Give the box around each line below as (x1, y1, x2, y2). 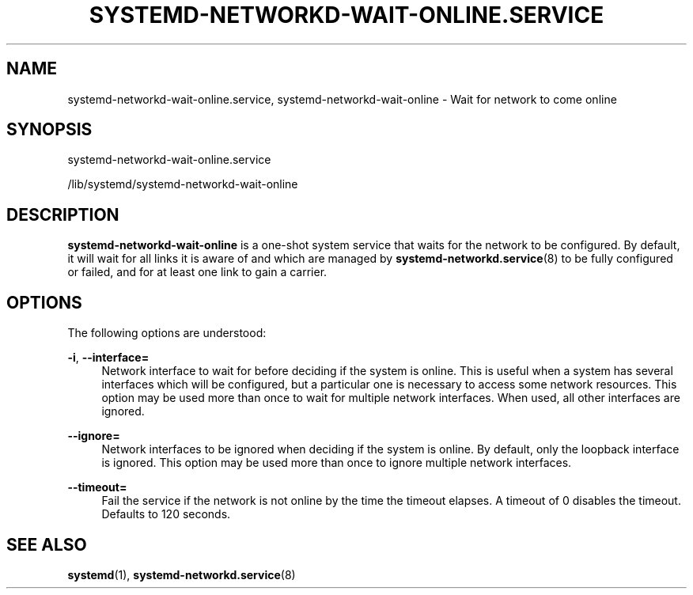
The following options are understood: (67, 326, 267, 340)
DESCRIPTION (6, 204, 119, 225)
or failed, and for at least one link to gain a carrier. (67, 265, 328, 279)
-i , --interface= (67, 351, 150, 365)
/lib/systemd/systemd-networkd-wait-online (67, 177, 298, 191)
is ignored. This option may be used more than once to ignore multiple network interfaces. (101, 456, 572, 470)
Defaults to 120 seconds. (101, 507, 231, 521)
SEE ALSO (6, 534, 87, 555)
